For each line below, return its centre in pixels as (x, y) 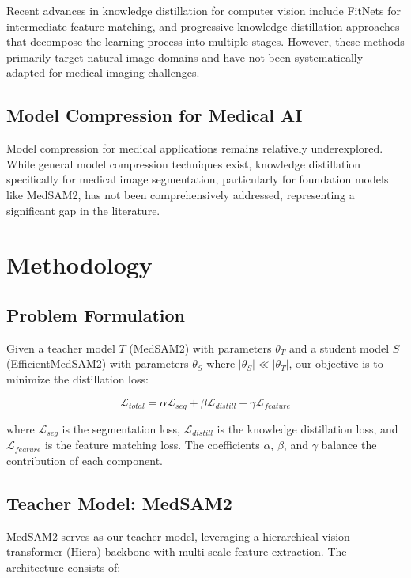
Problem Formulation (96, 314)
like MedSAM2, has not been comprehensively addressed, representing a (181, 194)
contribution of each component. (85, 460)
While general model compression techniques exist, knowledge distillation (184, 163)
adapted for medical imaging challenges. (103, 72)
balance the (349, 445)
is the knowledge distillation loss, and (307, 428)
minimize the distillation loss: (77, 378)
